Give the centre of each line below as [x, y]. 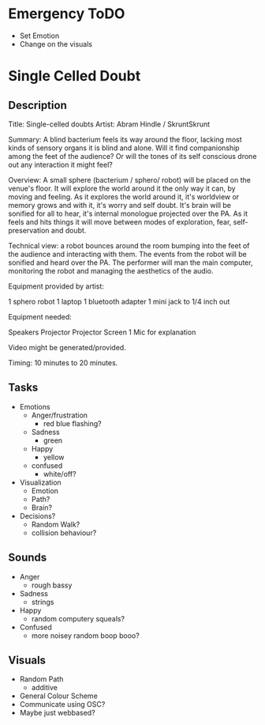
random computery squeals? [78, 618]
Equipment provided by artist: [56, 286]
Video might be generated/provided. [67, 347]
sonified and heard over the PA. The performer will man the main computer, [131, 262]
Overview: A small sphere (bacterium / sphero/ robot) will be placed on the [129, 179]
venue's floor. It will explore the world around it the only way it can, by [122, 188]
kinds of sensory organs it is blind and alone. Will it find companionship [124, 148]
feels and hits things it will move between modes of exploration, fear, [120, 221]
